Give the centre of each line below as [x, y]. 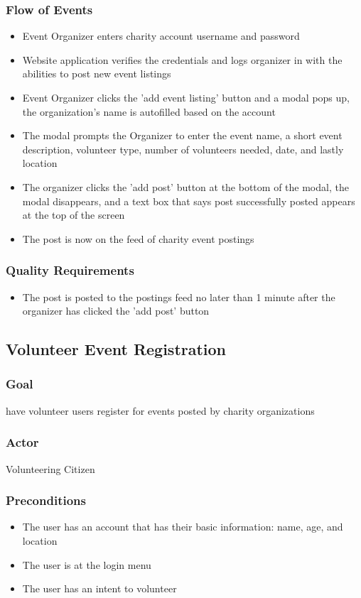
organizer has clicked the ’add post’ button [116, 311]
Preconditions [46, 500]
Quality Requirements [70, 270]
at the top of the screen [74, 215]
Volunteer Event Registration [116, 349]
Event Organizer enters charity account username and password [161, 36]
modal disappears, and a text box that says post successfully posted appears [189, 201]
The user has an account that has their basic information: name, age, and [183, 527]
